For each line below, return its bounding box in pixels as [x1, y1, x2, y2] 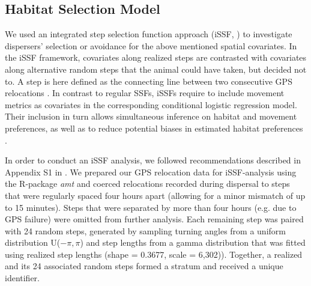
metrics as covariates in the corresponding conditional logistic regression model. [5, 98, 297, 111]
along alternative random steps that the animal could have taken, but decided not [5, 62, 307, 75]
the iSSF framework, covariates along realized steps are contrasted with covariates [5, 51, 307, 64]
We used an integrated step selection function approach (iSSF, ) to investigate [5, 28, 292, 40]
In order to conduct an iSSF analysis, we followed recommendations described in [5, 154, 301, 166]
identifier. [5, 272, 40, 284]
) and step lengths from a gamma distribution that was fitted [80, 236, 306, 249]
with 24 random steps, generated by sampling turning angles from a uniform [5, 224, 286, 237]
